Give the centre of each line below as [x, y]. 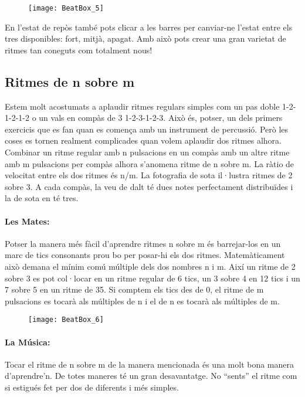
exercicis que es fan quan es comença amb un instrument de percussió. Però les [147, 129]
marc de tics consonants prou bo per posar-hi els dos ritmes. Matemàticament [145, 255]
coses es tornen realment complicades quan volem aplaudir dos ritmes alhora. [143, 140]
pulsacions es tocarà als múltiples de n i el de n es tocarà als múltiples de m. [142, 301]
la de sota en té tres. [42, 198]
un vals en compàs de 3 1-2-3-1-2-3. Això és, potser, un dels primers [161, 118]
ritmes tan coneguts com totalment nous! [79, 50]
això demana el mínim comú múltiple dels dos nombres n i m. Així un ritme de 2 [150, 266]
